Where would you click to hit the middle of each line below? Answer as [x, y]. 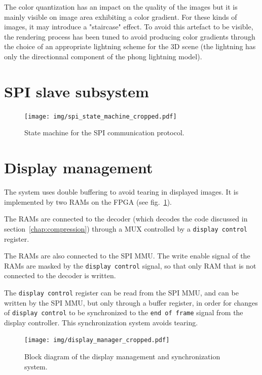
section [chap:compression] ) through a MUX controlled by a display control [126, 228]
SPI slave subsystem [77, 91]
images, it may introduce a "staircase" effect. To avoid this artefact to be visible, [129, 27]
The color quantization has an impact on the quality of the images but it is [121, 7]
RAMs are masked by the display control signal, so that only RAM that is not [130, 265]
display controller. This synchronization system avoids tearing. [101, 322]
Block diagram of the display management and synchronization [122, 357]
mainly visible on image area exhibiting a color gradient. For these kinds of [121, 16]
